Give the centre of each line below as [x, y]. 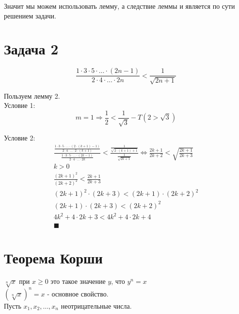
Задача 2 [31, 49]
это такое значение [78, 281]
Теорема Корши [53, 257]
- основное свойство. [78, 293]
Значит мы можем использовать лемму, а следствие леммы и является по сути [119, 6]
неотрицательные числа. [96, 305]
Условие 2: [20, 138]
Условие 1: [20, 105]
